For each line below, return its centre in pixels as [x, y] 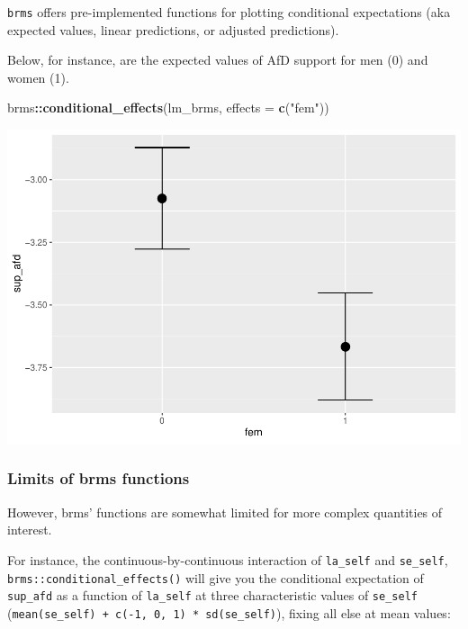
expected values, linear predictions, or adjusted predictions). [173, 29]
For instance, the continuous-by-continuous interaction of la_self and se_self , [228, 559]
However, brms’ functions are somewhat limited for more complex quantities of [225, 512]
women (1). [38, 77]
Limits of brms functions [99, 478]
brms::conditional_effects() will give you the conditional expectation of [216, 577]
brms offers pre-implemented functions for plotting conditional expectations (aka [229, 12]
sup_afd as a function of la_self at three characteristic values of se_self [212, 595]
